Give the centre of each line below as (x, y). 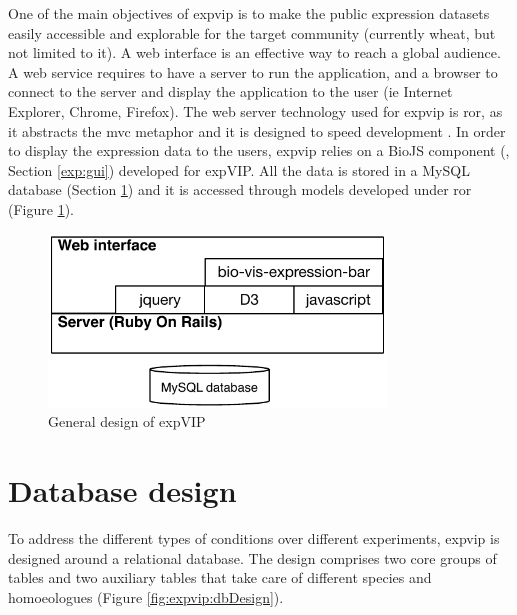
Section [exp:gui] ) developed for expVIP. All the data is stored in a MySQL (239, 169)
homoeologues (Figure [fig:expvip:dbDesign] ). (146, 596)
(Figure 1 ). (41, 208)
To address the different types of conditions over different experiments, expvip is (254, 537)
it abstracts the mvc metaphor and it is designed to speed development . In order (257, 130)
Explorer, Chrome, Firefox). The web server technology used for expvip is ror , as (255, 110)
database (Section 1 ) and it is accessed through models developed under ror (240, 189)
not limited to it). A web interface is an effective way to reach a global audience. (254, 52)
